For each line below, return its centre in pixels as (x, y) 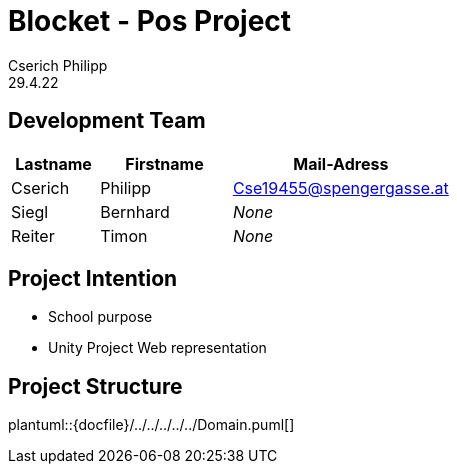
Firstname (164, 163)
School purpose (100, 317)
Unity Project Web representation (157, 348)
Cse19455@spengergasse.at (340, 187)
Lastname (53, 163)
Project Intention (93, 279)
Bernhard (135, 211)
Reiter (33, 235)
